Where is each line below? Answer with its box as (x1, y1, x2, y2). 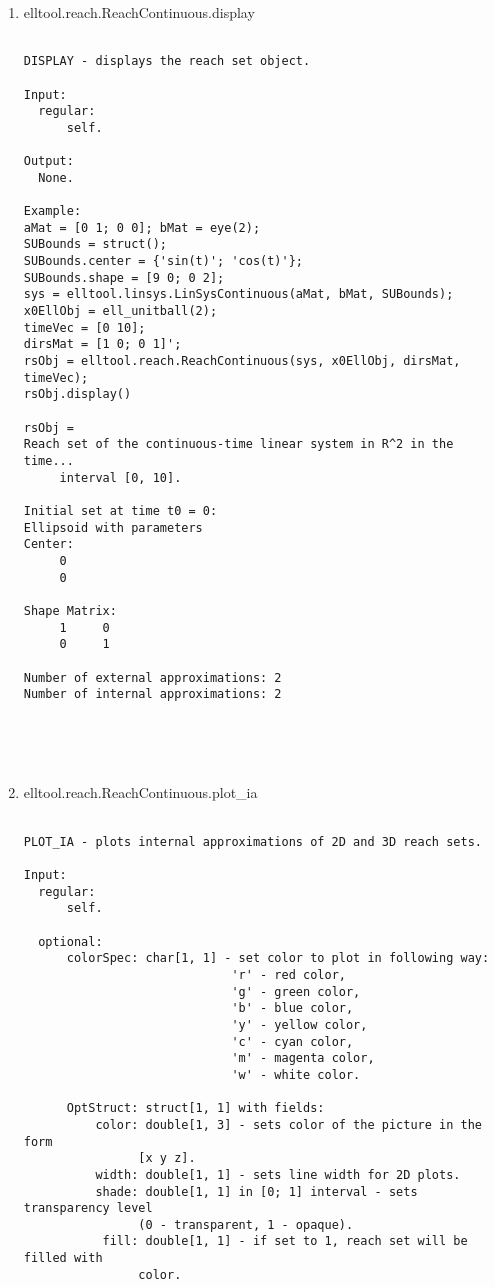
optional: (38, 934, 103, 949)
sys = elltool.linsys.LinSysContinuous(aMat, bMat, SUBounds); (23, 287, 454, 302)
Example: (23, 204, 82, 219)
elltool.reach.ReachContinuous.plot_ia (23, 782, 258, 803)
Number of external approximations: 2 (23, 670, 282, 685)
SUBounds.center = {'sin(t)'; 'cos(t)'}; (23, 254, 303, 269)
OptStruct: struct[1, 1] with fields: (66, 1101, 325, 1116)
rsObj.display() (23, 387, 132, 402)
